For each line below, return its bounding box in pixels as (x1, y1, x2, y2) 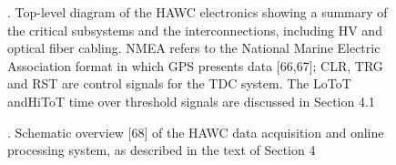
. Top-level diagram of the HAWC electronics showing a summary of (7, 3, 388, 21)
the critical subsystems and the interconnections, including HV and (7, 20, 382, 39)
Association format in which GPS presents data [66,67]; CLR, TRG (7, 56, 383, 75)
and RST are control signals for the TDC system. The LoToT (7, 74, 351, 93)
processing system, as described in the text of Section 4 (7, 140, 316, 160)
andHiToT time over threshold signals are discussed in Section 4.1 (7, 91, 375, 110)
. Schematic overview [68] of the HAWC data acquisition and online (7, 122, 384, 141)
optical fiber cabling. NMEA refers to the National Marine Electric (7, 38, 381, 57)
